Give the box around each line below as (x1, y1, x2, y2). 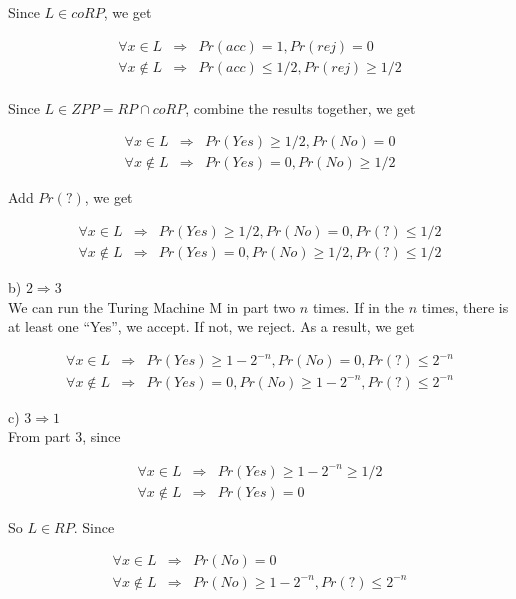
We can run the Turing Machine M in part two (8, 296, 296, 317)
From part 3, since (8, 426, 121, 447)
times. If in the (312, 296, 404, 317)
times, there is (421, 296, 509, 317)
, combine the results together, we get (185, 97, 416, 118)
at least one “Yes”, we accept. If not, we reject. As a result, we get (8, 316, 415, 337)
